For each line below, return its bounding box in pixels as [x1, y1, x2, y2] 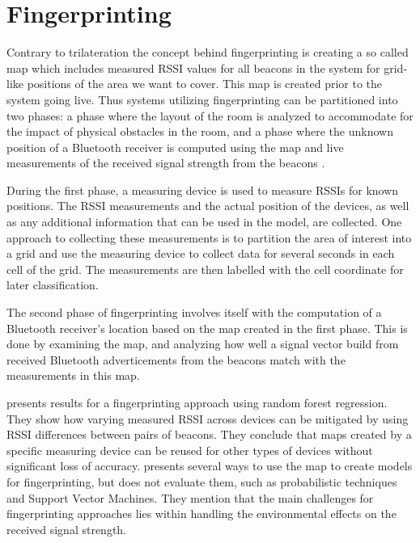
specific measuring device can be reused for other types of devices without [6, 441, 373, 458]
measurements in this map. [6, 367, 140, 384]
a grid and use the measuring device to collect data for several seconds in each [6, 245, 395, 262]
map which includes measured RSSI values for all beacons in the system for [6, 59, 380, 76]
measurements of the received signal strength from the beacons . [6, 154, 325, 171]
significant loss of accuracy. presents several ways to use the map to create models [6, 457, 413, 474]
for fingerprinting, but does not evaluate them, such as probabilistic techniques [6, 473, 397, 490]
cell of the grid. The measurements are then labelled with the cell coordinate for [6, 260, 404, 277]
